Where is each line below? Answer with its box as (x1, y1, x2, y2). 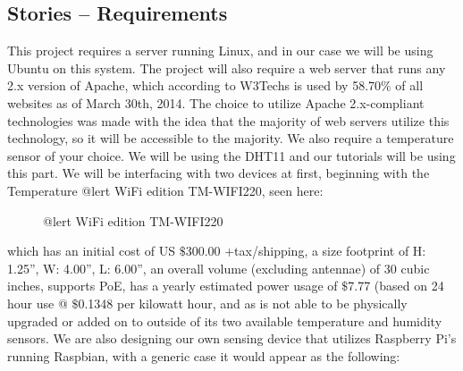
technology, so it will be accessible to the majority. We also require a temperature (7, 129, 454, 148)
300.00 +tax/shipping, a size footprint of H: (185, 241, 426, 260)
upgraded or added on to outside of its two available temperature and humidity (7, 311, 442, 330)
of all (395, 76, 424, 95)
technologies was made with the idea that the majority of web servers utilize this (7, 111, 450, 130)
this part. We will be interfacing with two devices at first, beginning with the (7, 164, 430, 182)
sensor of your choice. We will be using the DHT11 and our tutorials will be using (7, 146, 456, 164)
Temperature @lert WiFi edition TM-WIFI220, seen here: (7, 181, 324, 199)
